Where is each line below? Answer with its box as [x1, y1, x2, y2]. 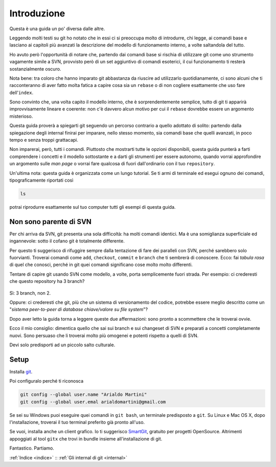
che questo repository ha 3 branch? [9, 278, 85, 284]
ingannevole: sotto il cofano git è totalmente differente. [9, 238, 125, 244]
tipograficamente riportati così [9, 177, 74, 183]
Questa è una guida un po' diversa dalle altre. [9, 26, 105, 32]
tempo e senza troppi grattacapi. [9, 137, 79, 143]
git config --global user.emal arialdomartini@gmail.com [20, 399, 166, 405]
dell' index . [9, 90, 33, 96]
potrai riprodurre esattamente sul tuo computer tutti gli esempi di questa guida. [9, 204, 176, 210]
